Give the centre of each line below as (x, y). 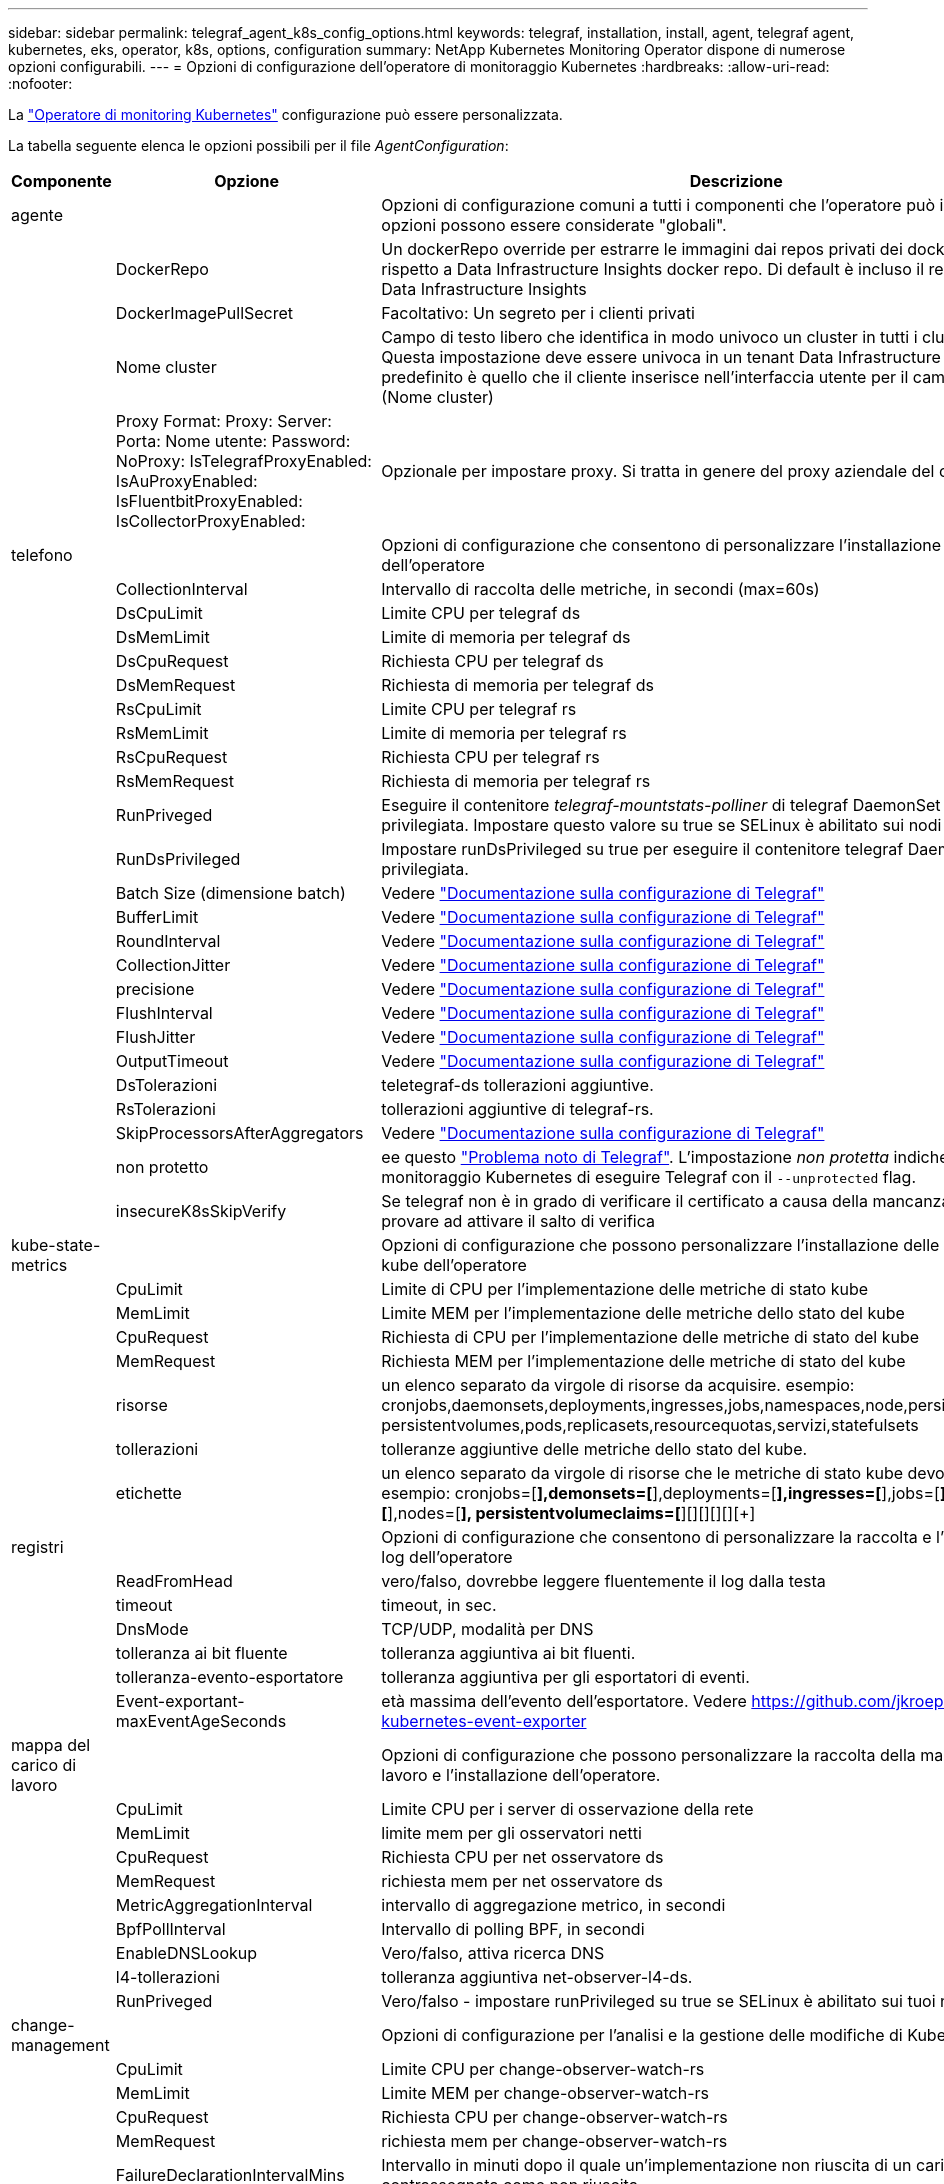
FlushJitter (155, 1037)
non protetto (162, 1167)
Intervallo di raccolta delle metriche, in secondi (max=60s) (600, 589)
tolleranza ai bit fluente (201, 1653)
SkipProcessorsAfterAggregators (239, 1133)
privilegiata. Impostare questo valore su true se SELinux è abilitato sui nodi (661, 825)
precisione (155, 989)
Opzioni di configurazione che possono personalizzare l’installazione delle (660, 1245)
